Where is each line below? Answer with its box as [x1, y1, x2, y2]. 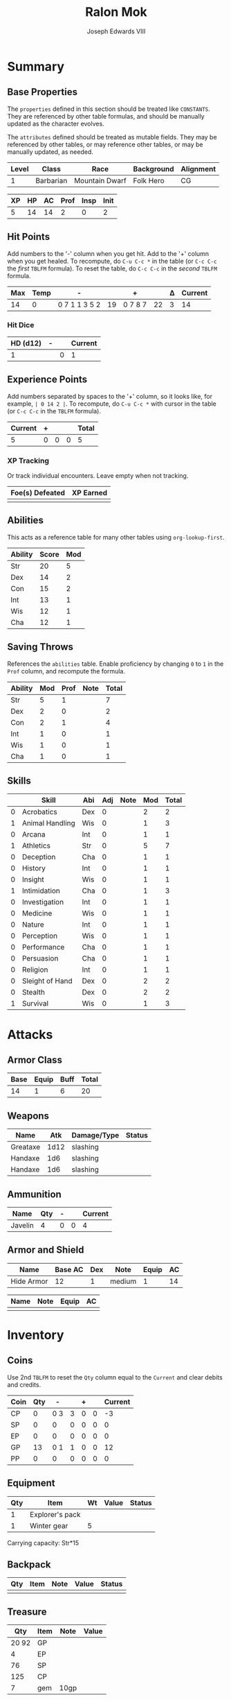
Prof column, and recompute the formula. [7, 667, 126, 675]
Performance [21, 943, 65, 952]
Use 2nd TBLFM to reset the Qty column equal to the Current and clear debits [7, 1373, 223, 1381]
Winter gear [30, 1520, 68, 1530]
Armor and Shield [7, 1244, 84, 1256]
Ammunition [7, 1188, 62, 1200]
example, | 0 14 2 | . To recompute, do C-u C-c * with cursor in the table [7, 400, 216, 408]
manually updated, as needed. [7, 147, 93, 156]
